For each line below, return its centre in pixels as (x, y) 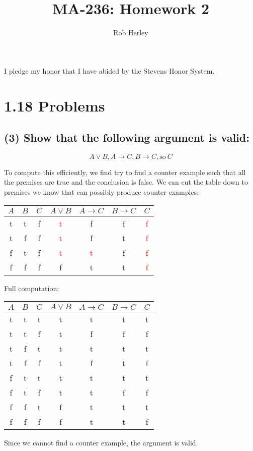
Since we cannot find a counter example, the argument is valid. (101, 443)
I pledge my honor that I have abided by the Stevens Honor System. (109, 70)
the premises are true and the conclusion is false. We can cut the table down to (126, 182)
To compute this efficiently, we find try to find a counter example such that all (125, 172)
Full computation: (32, 288)
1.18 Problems (55, 105)
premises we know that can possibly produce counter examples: (102, 192)
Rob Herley (131, 33)
